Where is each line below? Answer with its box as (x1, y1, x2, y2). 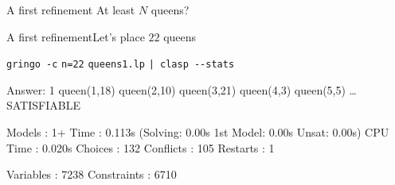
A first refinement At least (6, 2, 135, 17)
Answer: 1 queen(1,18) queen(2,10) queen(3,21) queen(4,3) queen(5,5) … (6, 81, 358, 98)
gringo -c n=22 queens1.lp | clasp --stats (6, 59, 235, 71)
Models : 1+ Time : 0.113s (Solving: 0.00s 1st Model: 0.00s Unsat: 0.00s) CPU (6, 124, 389, 141)
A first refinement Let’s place (6, 28, 145, 44)
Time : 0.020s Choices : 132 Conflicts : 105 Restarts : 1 (6, 139, 275, 156)
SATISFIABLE (6, 97, 80, 114)
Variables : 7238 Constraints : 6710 (6, 166, 177, 183)
